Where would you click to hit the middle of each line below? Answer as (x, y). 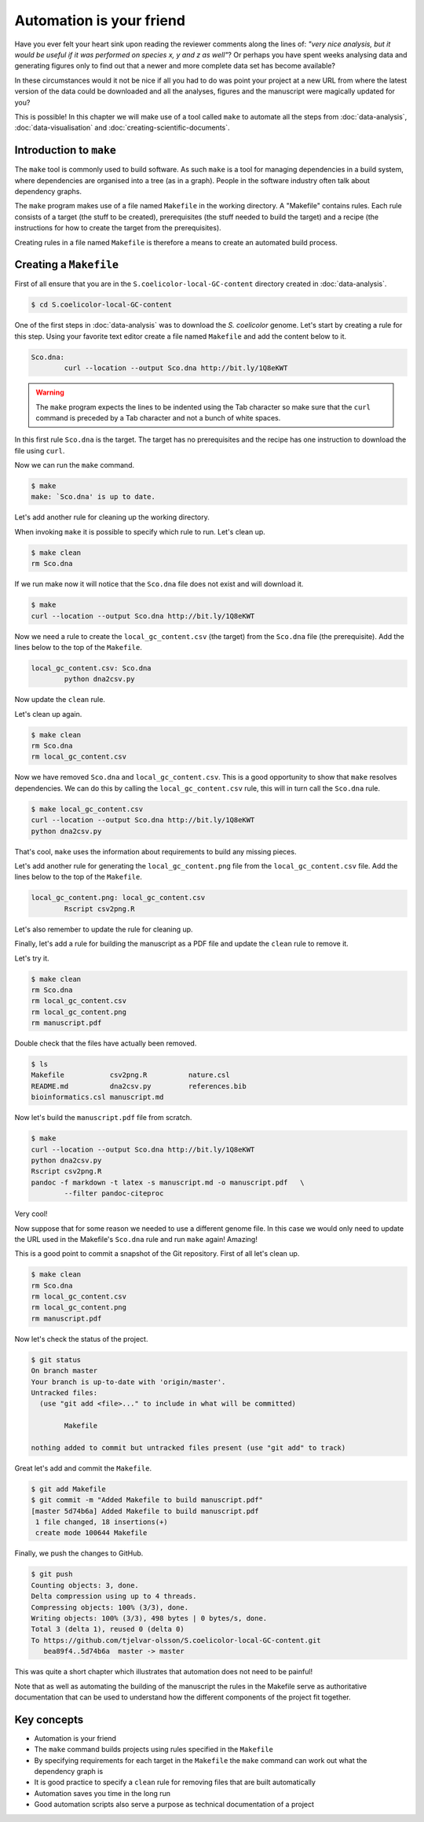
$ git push (52, 1574)
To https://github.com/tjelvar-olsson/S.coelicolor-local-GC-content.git (176, 1640)
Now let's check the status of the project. (81, 1339)
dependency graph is (69, 1772)
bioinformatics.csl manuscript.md (97, 1097)
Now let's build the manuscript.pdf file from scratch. (103, 1118)
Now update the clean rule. (60, 700)
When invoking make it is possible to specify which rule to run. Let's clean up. (140, 531)
